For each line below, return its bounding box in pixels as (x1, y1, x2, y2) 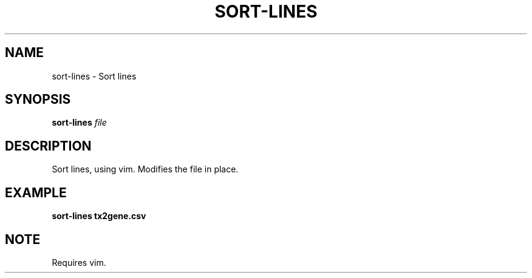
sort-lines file (52, 117, 107, 128)
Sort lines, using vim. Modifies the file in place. (52, 164, 239, 175)
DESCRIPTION (5, 138, 92, 154)
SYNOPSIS (5, 92, 71, 107)
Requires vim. (52, 257, 106, 268)
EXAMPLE (5, 185, 67, 200)
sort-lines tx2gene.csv (52, 211, 146, 222)
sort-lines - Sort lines (52, 70, 137, 81)
